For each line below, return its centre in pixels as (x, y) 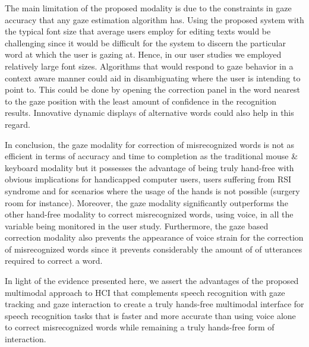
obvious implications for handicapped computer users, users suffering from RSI (148, 179)
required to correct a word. (54, 261)
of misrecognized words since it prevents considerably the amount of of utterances (154, 249)
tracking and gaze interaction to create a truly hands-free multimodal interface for (154, 304)
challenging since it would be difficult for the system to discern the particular (145, 42)
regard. (18, 124)
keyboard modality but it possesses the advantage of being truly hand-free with (149, 167)
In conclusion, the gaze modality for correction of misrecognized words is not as (150, 144)
